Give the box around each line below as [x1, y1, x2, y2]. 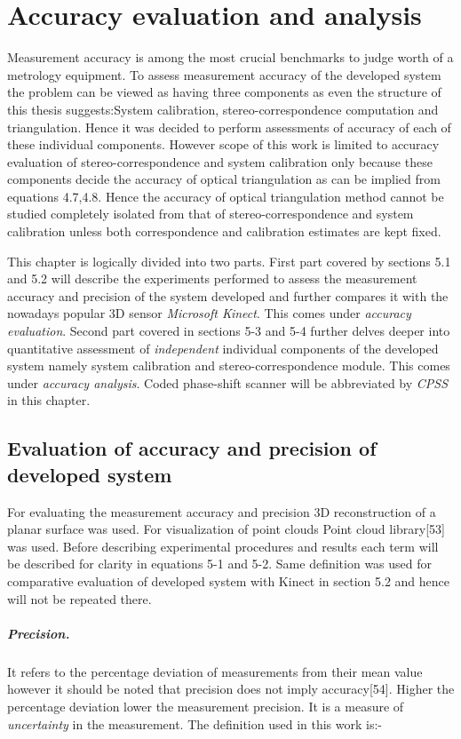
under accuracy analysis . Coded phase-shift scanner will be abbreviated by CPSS [7, 373, 449, 392]
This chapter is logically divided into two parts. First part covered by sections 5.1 [7, 251, 451, 270]
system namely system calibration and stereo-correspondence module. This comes [7, 356, 450, 375]
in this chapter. [7, 391, 91, 409]
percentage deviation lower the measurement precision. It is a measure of [7, 696, 404, 715]
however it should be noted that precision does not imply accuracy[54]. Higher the [7, 679, 455, 698]
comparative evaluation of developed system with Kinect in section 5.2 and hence [7, 571, 450, 590]
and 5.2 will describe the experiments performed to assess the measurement [7, 269, 417, 288]
